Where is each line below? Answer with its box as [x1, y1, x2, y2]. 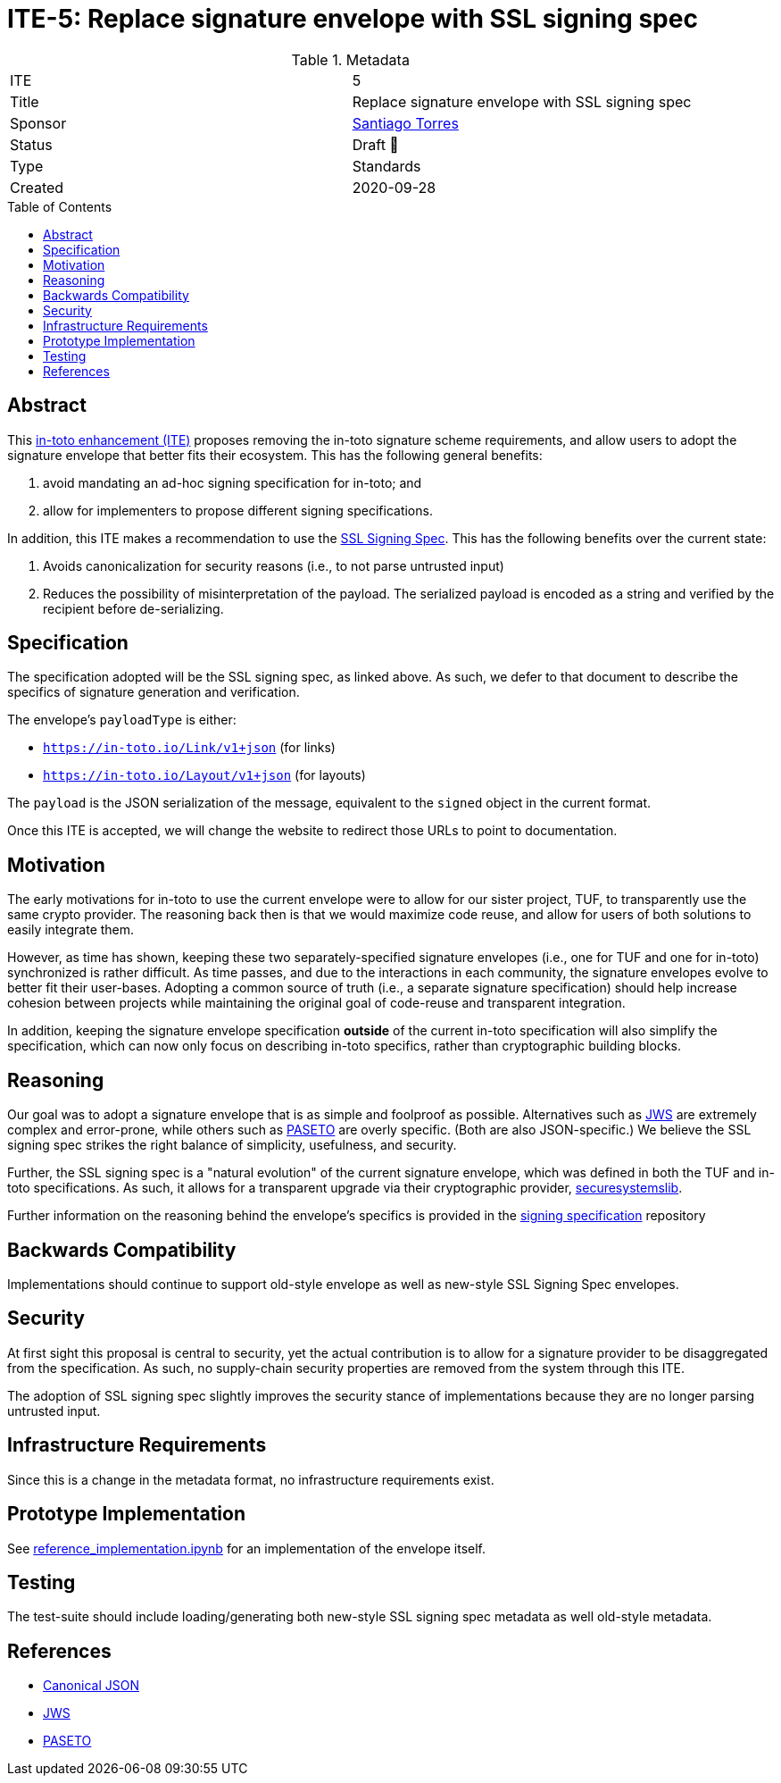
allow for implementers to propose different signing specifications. [43, 502, 433, 518]
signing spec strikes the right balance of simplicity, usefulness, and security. [7, 1137, 457, 1153]
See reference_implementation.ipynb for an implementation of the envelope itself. [7, 1540, 486, 1556]
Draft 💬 [352, 135, 399, 154]
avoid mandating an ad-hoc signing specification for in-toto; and [43, 474, 422, 490]
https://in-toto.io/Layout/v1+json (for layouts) [43, 767, 366, 783]
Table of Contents [7, 198, 112, 214]
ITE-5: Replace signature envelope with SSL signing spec [7, 4, 698, 34]
